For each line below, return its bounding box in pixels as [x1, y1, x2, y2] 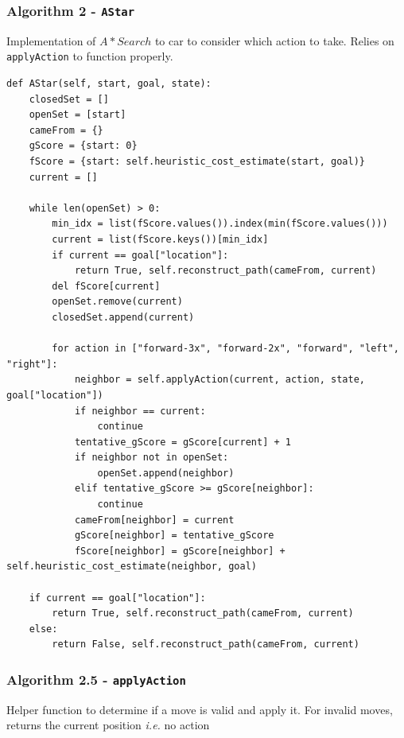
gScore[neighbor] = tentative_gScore [74, 530, 274, 542]
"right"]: [6, 358, 58, 370]
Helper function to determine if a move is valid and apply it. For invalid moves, [6, 701, 393, 717]
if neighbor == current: [74, 405, 206, 417]
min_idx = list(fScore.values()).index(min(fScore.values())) [52, 218, 388, 230]
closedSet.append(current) [52, 311, 195, 323]
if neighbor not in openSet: [74, 452, 229, 464]
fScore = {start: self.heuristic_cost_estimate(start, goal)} [29, 156, 366, 167]
